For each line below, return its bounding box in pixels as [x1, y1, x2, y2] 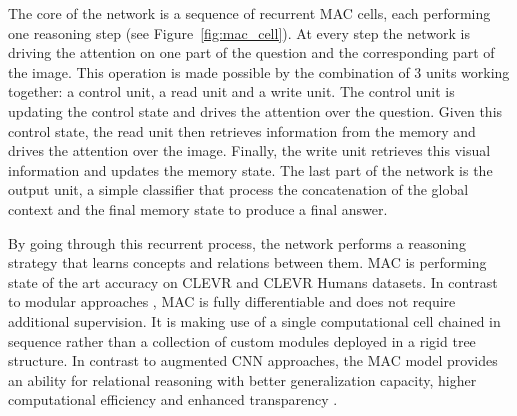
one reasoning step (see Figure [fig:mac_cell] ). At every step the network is [8, 22, 470, 43]
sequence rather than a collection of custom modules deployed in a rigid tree [8, 330, 476, 351]
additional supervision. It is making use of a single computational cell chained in [8, 310, 501, 331]
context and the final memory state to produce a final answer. [8, 198, 388, 219]
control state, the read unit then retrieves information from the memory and [8, 120, 476, 141]
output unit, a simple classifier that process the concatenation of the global [8, 179, 469, 200]
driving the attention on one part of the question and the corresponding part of [8, 42, 495, 63]
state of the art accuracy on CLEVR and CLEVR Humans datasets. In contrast [8, 271, 498, 292]
